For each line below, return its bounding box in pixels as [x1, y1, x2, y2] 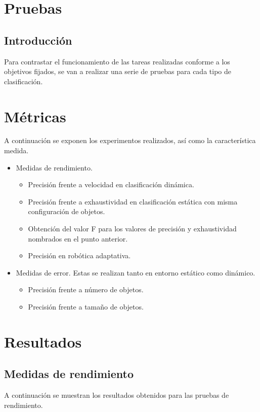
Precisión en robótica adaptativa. [28, 250, 131, 261]
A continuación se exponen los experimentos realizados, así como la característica [4, 135, 256, 146]
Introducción [4, 32, 72, 48]
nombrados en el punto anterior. [28, 233, 128, 244]
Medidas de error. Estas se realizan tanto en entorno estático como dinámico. [16, 267, 255, 278]
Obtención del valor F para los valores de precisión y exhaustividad [28, 223, 237, 234]
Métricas [4, 106, 66, 126]
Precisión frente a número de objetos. [28, 284, 144, 295]
